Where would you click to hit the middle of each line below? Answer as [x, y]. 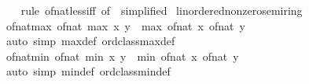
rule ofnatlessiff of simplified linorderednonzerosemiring [162, 10]
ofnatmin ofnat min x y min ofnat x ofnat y [122, 56]
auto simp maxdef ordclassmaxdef [90, 41]
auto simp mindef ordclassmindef [88, 71]
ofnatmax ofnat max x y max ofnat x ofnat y [125, 25]
